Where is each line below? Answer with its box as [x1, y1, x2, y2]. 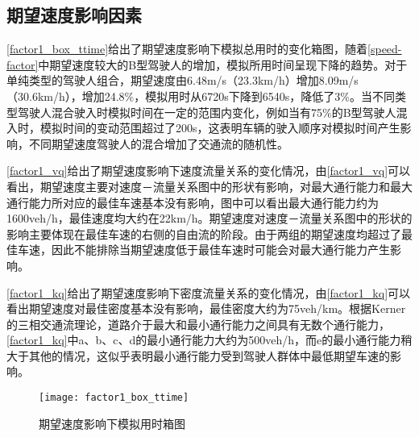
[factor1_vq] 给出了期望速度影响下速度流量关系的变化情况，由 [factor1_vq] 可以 [6, 162, 411, 179]
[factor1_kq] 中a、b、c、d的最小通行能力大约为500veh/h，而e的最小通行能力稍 [6, 331, 413, 348]
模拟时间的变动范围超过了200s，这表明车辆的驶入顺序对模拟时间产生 [39, 119, 400, 136]
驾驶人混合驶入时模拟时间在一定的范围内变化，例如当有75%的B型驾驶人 [17, 103, 396, 120]
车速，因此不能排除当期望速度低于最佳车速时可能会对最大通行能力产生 [17, 241, 390, 258]
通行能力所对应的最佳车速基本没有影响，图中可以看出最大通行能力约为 [6, 194, 379, 210]
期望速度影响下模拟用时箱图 [39, 414, 185, 431]
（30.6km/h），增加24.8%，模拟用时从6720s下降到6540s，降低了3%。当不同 [6, 87, 395, 104]
